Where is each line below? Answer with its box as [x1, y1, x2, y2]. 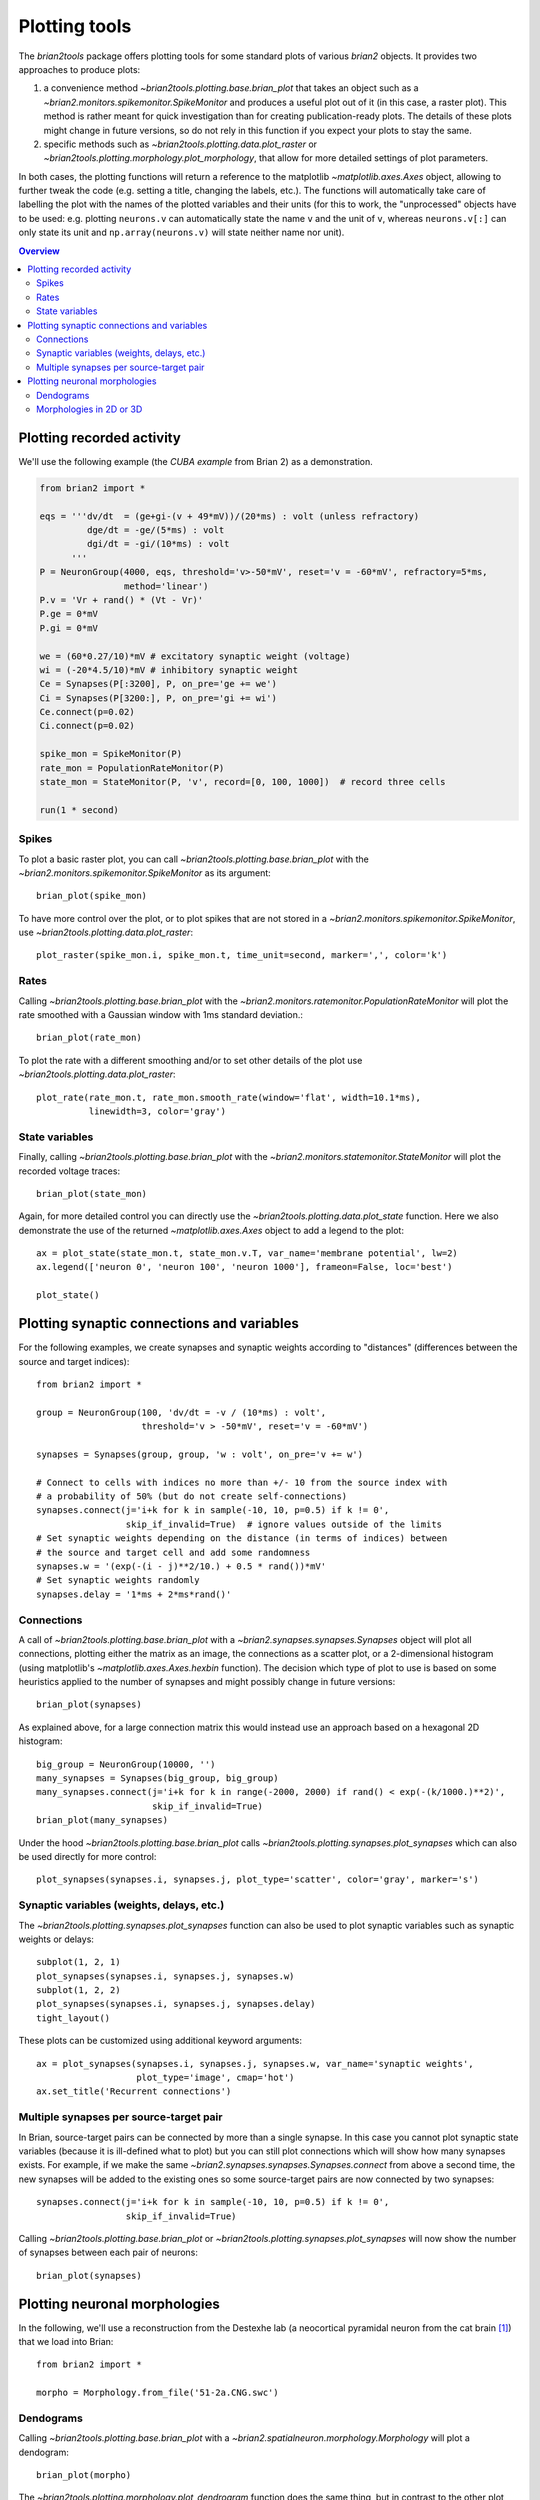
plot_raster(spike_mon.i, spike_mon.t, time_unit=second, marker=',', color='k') [36, 950, 448, 961]
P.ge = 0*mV [39, 608, 99, 620]
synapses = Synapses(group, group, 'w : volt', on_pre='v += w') [36, 1448, 364, 1460]
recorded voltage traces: [18, 1165, 120, 1177]
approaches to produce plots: [18, 63, 141, 75]
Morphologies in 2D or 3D [36, 403, 143, 415]
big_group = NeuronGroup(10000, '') [36, 1758, 216, 1770]
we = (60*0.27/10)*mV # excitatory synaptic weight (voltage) [39, 650, 351, 662]
